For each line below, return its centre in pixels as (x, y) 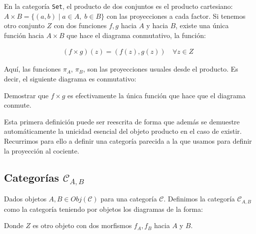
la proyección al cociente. (42, 150)
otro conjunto (24, 25)
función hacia (24, 35)
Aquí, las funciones (32, 69)
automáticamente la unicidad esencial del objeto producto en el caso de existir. (123, 131)
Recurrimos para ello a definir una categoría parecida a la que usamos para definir (128, 141)
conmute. (18, 105)
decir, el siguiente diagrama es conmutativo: (70, 79)
